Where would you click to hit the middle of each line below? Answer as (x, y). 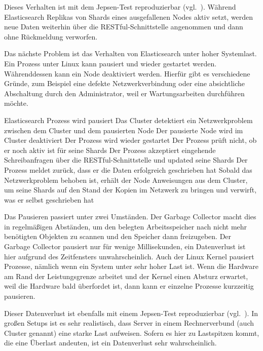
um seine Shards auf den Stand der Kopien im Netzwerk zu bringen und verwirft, (130, 190)
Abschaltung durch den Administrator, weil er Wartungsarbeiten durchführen (124, 93)
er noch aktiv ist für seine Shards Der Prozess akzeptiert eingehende (110, 150)
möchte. (16, 103)
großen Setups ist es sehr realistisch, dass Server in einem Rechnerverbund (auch (129, 323)
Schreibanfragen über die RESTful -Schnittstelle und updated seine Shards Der (126, 160)
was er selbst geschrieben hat (49, 199)
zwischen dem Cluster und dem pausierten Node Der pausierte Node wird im (124, 130)
